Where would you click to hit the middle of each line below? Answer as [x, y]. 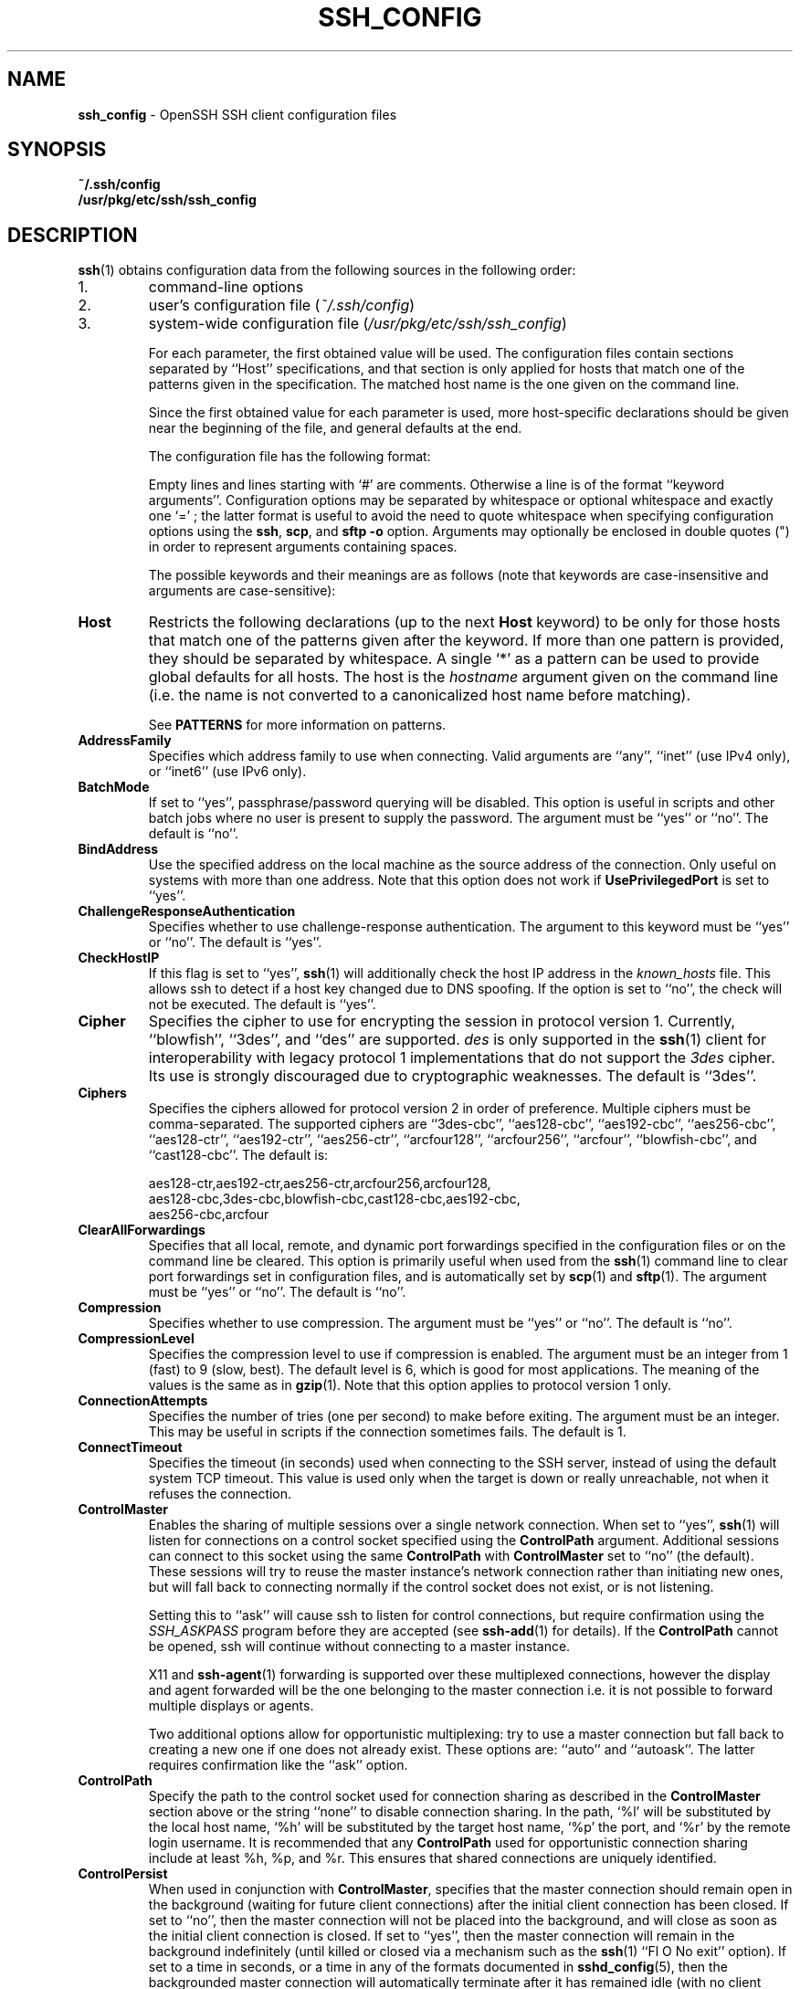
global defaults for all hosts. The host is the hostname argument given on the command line [463, 677]
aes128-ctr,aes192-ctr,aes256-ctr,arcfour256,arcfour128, [320, 1184]
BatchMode [114, 787]
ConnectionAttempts [143, 1401]
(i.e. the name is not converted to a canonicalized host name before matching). [419, 695]
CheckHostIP [119, 958]
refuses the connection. [220, 1494]
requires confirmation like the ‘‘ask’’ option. [278, 1765]
